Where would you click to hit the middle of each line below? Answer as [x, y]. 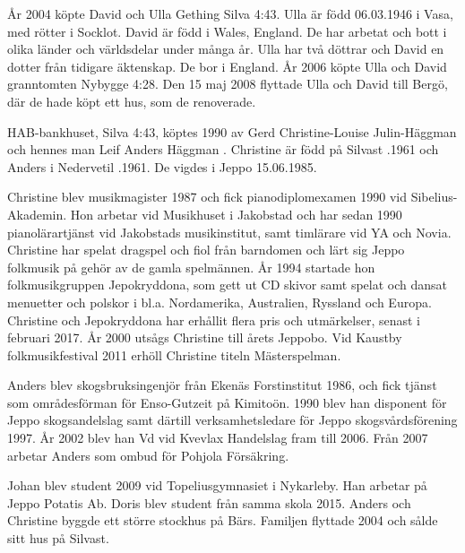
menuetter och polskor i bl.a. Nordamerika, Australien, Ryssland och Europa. [220, 302]
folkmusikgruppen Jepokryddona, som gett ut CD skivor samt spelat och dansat [227, 285]
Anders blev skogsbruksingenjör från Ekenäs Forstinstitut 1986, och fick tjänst [222, 385]
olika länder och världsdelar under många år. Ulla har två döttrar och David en [226, 49]
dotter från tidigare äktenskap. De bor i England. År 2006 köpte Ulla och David [227, 66]
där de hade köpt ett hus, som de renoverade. [132, 101]
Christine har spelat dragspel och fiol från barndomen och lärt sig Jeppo [206, 250]
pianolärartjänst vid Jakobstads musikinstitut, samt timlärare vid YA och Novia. [229, 232]
